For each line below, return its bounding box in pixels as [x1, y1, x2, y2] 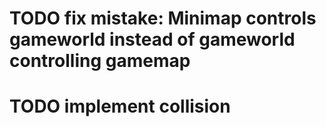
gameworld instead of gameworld [9, 28, 296, 51]
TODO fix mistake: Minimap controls [9, 7, 317, 30]
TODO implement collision [9, 95, 231, 118]
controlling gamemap [9, 50, 191, 72]
